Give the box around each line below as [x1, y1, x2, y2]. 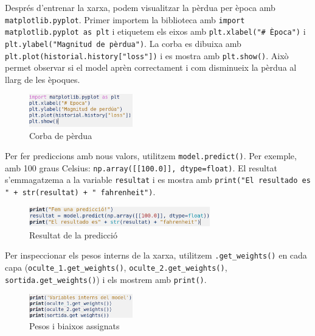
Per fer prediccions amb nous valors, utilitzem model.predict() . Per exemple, [5, 149, 297, 162]
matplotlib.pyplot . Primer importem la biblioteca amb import [5, 13, 245, 26]
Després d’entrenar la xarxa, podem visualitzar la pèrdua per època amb [5, 1, 275, 13]
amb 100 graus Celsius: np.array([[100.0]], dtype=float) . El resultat [5, 161, 277, 174]
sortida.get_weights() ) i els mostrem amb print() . [5, 273, 207, 285]
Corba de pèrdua [29, 129, 92, 141]
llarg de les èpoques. [5, 73, 80, 85]
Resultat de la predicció [29, 228, 117, 241]
